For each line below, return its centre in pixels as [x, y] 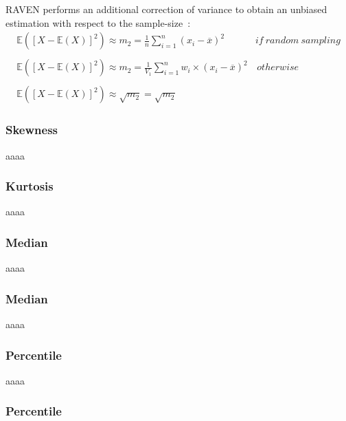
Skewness [32, 130]
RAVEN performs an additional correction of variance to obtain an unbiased [166, 9]
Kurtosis [30, 186]
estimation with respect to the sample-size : [98, 22]
